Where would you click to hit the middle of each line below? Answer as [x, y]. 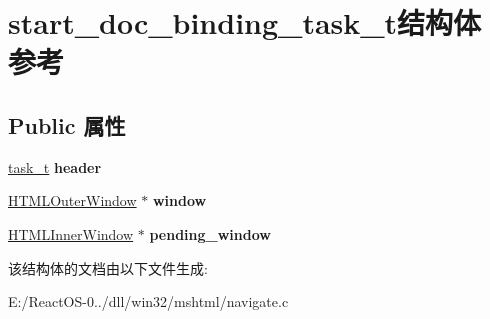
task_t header [55, 166]
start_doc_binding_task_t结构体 [245, 22]
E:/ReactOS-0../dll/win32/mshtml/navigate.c [148, 301]
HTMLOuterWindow [72, 200]
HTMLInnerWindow [71, 233]
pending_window [210, 233]
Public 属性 [67, 124]
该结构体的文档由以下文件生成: [108, 267]
